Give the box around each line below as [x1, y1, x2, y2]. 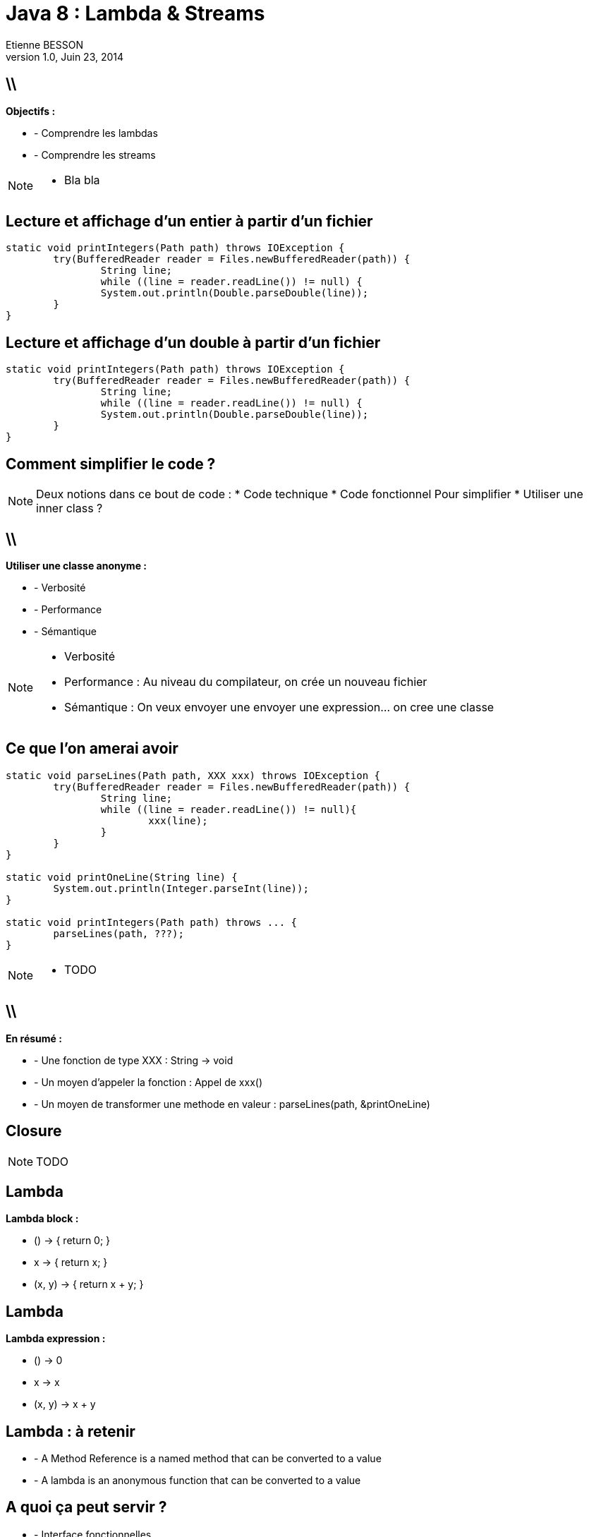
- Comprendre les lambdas [34, 126, 158, 139]
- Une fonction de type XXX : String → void [34, 1054, 233, 1066]
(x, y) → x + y [34, 1398, 96, 1411]
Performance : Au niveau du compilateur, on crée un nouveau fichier [64, 674, 427, 689]
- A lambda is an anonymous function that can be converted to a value [34, 1474, 361, 1487]
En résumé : [6, 1032, 62, 1044]
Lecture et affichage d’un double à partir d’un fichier [6, 333, 381, 351]
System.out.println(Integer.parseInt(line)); [53, 882, 309, 894]
